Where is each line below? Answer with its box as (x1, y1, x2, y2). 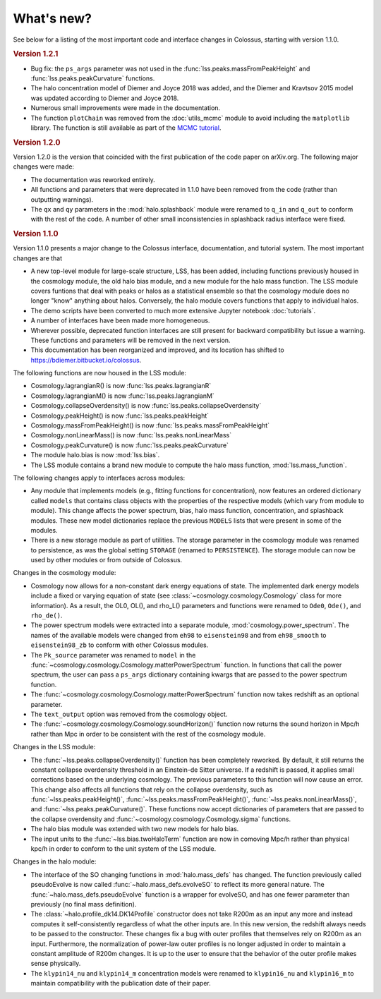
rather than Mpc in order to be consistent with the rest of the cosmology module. (30, 729, 266, 738)
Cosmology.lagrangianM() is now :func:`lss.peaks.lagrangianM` (30, 392, 214, 400)
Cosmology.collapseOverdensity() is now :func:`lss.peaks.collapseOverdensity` (30, 401, 262, 410)
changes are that (13, 254, 63, 262)
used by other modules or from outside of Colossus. (30, 556, 183, 564)
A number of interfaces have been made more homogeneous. (30, 316, 210, 325)
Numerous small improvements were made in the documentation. (30, 104, 221, 112)
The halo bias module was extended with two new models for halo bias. (30, 825, 239, 833)
